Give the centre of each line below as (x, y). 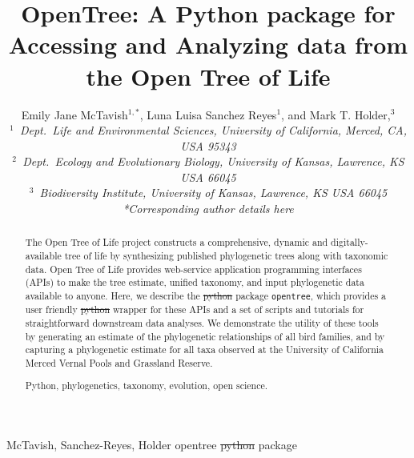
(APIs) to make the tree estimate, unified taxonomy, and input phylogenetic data (195, 282)
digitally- (350, 242)
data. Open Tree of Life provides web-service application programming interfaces (193, 269)
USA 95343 (208, 145)
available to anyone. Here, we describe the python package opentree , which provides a (206, 296)
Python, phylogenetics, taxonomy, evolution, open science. (147, 386)
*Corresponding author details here (208, 209)
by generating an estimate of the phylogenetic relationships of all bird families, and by (205, 336)
